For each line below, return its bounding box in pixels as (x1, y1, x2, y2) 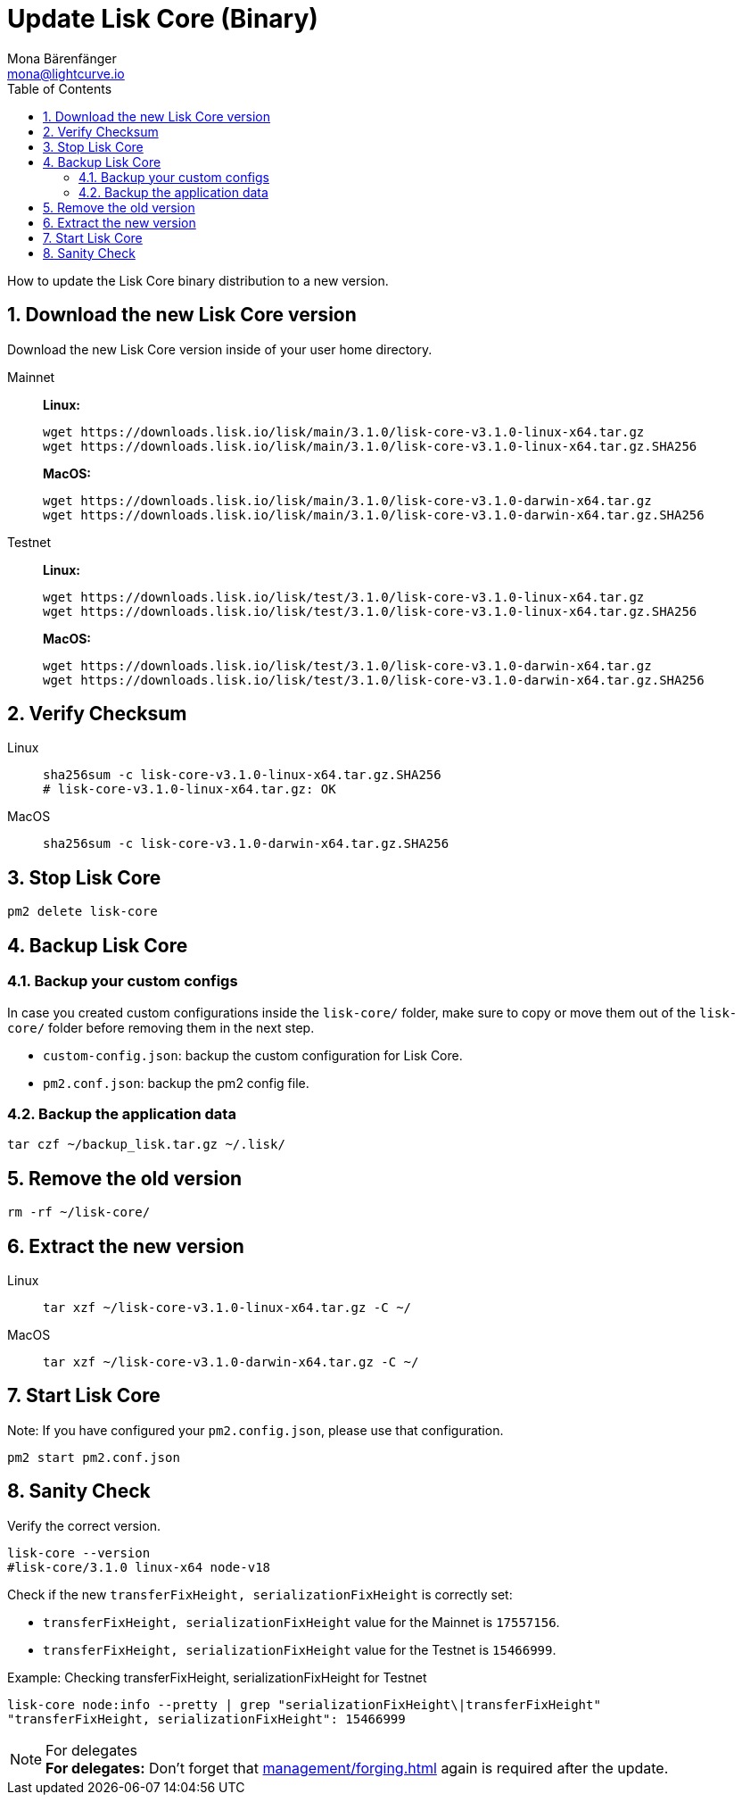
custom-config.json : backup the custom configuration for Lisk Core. (43, 1047, 463, 1063)
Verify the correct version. (7, 1517, 161, 1533)
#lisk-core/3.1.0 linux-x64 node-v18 (7, 1559, 271, 1574)
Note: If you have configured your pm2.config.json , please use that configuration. (7, 1422, 504, 1438)
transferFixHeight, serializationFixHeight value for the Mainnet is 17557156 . (43, 1614, 560, 1630)
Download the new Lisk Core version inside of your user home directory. (7, 341, 433, 357)
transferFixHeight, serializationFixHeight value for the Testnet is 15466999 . (43, 1641, 556, 1657)
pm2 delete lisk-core (7, 904, 158, 919)
